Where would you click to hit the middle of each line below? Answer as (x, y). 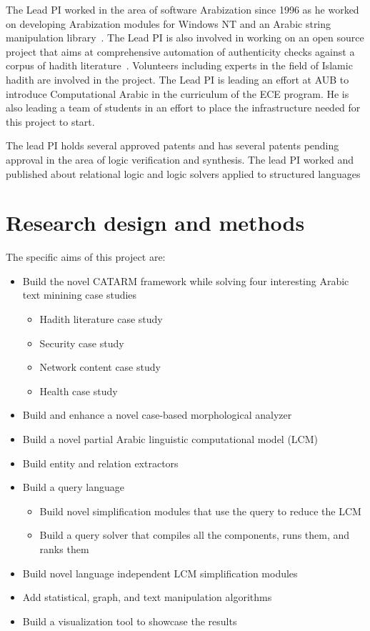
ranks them (64, 548)
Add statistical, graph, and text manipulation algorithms (147, 597)
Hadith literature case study (101, 319)
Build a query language (73, 487)
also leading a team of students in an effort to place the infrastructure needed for (183, 108)
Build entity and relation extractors (100, 463)
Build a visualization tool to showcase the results (130, 621)
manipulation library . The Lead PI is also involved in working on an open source (185, 38)
